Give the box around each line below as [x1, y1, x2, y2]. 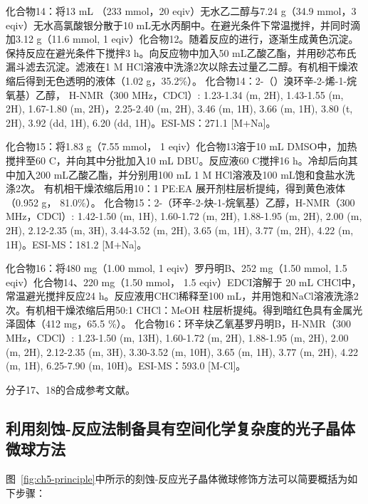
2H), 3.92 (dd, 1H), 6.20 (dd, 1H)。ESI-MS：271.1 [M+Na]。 [6, 115, 276, 130]
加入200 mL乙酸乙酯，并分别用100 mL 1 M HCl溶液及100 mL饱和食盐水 [15, 167, 345, 182]
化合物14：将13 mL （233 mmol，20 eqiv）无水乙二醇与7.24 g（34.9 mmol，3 [6, 4, 357, 18]
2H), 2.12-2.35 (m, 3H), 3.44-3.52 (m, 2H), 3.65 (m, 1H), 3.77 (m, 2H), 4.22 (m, [6, 222, 354, 237]
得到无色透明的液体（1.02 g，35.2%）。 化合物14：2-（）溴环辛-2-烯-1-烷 [25, 73, 357, 88]
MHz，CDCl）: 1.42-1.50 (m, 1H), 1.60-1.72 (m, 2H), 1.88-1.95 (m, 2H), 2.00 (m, [6, 209, 362, 224]
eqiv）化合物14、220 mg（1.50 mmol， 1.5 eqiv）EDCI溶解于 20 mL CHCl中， [6, 274, 362, 289]
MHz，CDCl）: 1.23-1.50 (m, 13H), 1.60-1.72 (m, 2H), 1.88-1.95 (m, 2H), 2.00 [6, 330, 349, 345]
